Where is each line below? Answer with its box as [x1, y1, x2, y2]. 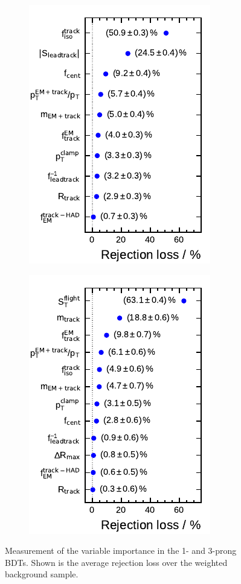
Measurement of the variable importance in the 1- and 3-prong [5, 544, 237, 557]
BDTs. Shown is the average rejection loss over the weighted [5, 556, 228, 568]
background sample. [5, 568, 79, 580]
